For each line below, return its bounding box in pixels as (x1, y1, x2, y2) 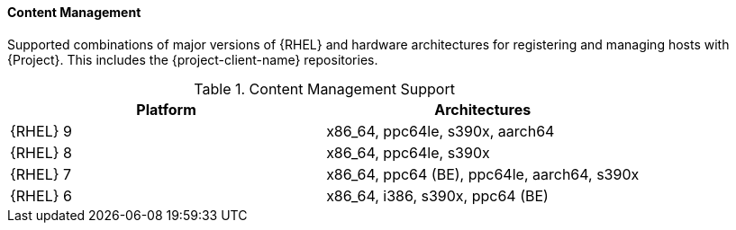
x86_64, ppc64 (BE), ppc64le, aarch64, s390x (326, 164, 640, 183)
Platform (136, 100, 196, 119)
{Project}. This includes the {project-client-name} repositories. (7, 51, 378, 67)
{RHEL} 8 (10, 143, 72, 162)
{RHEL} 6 (10, 186, 72, 205)
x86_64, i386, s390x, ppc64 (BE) (326, 186, 549, 205)
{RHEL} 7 (10, 164, 72, 183)
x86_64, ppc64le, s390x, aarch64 (326, 121, 555, 140)
